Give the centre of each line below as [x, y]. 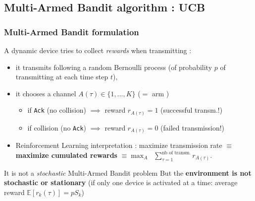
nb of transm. [177, 153]
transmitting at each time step [62, 77]
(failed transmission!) [193, 127]
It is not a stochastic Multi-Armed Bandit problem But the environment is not [128, 172]
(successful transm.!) [192, 110]
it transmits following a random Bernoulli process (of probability [114, 67]
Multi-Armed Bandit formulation [72, 32]
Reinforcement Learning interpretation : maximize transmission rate [119, 145]
